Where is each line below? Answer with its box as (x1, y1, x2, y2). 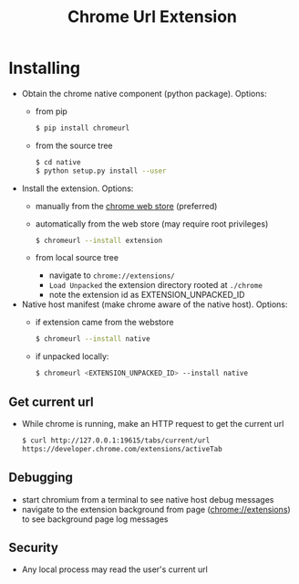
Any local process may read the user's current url (21, 564, 209, 575)
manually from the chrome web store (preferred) (35, 200, 218, 211)
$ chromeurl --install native (35, 334, 151, 344)
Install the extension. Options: (21, 183, 134, 194)
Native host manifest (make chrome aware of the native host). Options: (21, 299, 288, 310)
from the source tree (35, 140, 113, 151)
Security (8, 539, 58, 555)
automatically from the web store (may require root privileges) (35, 218, 269, 229)
